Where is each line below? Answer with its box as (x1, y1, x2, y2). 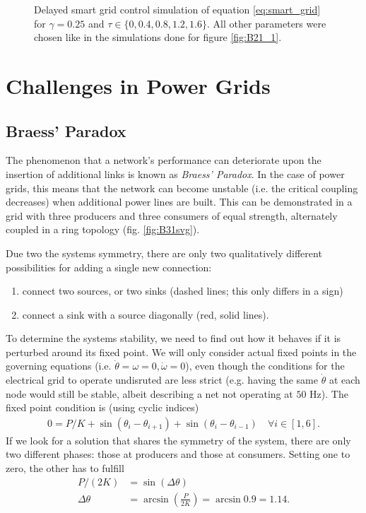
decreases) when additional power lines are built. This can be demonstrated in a (6, 194, 353, 209)
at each (329, 372, 360, 387)
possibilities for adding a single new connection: (6, 259, 212, 274)
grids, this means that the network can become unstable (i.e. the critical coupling (6, 180, 358, 195)
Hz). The (309, 386, 348, 401)
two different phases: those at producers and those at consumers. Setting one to (6, 447, 350, 461)
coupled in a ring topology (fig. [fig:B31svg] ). (6, 222, 200, 237)
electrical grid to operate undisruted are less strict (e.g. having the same (6, 372, 318, 387)
